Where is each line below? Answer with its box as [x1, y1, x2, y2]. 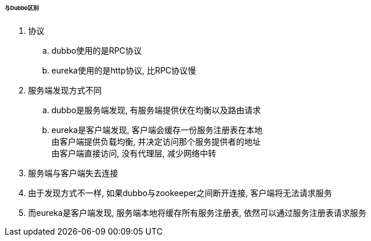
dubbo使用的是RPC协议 [51, 45, 142, 55]
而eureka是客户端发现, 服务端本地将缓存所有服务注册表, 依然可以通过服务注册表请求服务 [28, 207, 367, 218]
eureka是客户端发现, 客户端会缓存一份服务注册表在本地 [51, 124, 263, 135]
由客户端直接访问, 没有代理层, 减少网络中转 [51, 148, 216, 158]
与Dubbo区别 [5, 5, 39, 11]
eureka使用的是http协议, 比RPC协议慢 [51, 65, 196, 75]
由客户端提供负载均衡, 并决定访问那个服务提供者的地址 [51, 136, 261, 146]
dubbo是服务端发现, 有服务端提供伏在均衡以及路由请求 [51, 104, 261, 115]
